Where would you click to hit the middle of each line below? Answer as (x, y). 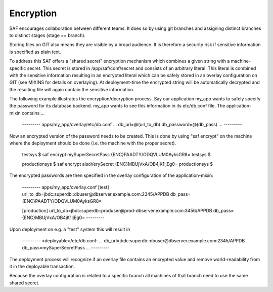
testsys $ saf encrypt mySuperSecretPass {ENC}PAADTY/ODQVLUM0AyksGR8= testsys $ (116, 155)
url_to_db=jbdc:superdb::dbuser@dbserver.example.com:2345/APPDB (96, 194)
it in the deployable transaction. (42, 267)
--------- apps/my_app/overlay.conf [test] (65, 187)
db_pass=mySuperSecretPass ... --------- (66, 248)
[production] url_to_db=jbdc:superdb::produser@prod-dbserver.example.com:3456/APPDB (117, 210)
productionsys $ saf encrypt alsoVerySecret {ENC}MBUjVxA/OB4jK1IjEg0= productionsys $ (118, 164)
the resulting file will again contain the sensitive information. (72, 89)
